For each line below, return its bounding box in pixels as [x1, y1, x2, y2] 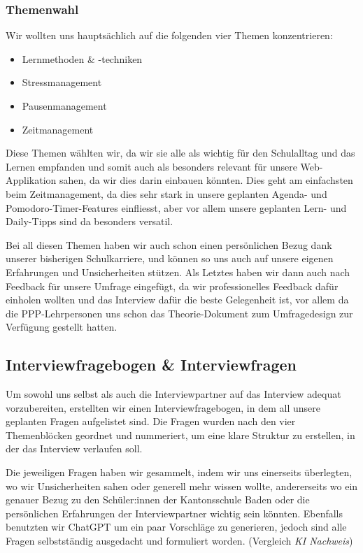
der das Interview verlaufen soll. [6, 441, 143, 456]
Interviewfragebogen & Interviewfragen [6, 354, 297, 375]
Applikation [6, 173, 57, 187]
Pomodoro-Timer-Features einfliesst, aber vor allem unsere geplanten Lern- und [6, 200, 347, 215]
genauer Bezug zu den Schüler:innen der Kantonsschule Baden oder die [6, 492, 310, 507]
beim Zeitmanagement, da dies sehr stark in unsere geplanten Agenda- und [6, 186, 327, 201]
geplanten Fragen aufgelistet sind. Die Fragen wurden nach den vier [6, 414, 296, 429]
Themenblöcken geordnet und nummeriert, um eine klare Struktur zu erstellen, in [6, 427, 355, 442]
